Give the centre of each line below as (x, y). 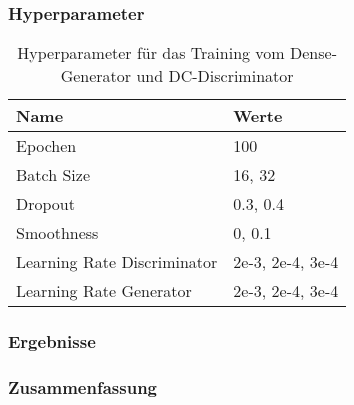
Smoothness (57, 233)
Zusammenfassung (83, 386)
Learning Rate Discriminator (117, 262)
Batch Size (53, 175)
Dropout (45, 204)
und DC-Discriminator (215, 76)
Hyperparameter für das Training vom (151, 53)
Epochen (46, 146)
